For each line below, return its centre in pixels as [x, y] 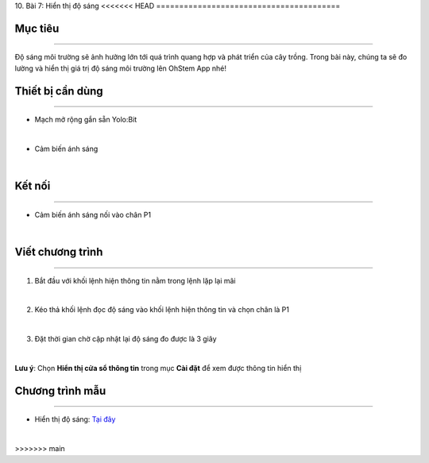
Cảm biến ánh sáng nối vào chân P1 [93, 214]
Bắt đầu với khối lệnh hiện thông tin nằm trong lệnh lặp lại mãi [135, 280]
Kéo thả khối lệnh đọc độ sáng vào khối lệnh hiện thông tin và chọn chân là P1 [162, 310]
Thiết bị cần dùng [59, 91]
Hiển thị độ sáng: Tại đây [75, 419]
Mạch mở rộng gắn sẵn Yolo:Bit [86, 120]
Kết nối [33, 186]
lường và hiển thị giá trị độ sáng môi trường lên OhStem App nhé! [120, 68]
